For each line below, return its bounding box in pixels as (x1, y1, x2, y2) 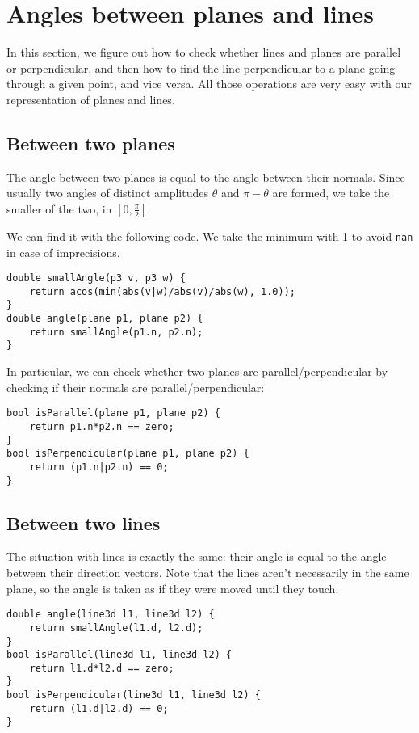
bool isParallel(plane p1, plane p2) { (6, 407, 220, 419)
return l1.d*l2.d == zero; (29, 662, 174, 674)
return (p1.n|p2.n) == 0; (29, 461, 169, 473)
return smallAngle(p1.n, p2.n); (29, 326, 203, 338)
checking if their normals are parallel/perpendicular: (6, 378, 265, 395)
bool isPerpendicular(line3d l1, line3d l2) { (6, 689, 261, 701)
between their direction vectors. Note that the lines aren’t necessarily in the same (6, 564, 409, 580)
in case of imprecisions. (6, 243, 120, 260)
